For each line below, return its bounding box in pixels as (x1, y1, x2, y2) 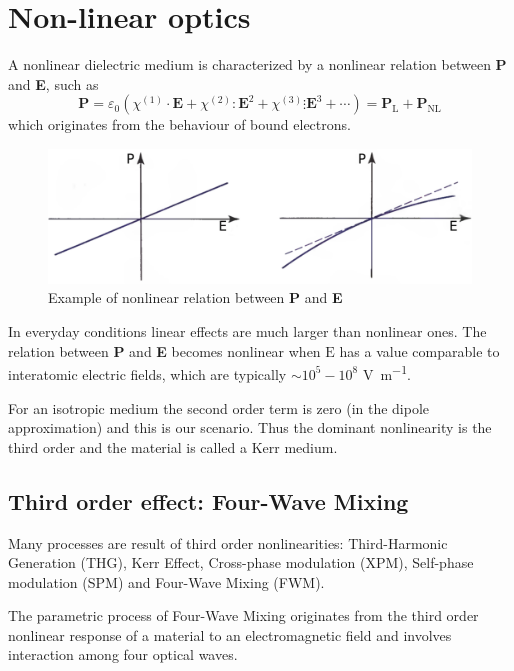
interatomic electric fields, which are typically (8, 363, 287, 384)
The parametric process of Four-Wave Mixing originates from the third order (8, 605, 479, 626)
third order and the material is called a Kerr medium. (8, 436, 338, 457)
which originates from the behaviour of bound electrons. (8, 114, 351, 135)
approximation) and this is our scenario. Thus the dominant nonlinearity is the (8, 417, 492, 438)
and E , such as (8, 73, 99, 94)
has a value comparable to (339, 340, 500, 361)
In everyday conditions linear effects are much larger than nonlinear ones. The (8, 321, 487, 342)
